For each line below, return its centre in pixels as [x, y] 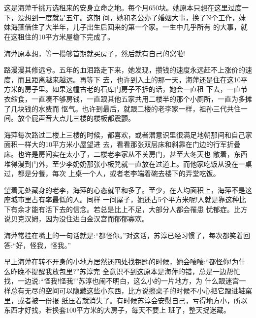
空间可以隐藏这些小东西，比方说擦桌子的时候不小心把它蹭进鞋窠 [148, 291]
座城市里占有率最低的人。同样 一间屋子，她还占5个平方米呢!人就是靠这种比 [125, 199]
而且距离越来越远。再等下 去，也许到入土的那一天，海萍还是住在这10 [129, 79]
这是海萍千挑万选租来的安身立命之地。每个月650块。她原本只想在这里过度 [123, 8]
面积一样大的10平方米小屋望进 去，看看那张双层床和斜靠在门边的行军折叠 [122, 144]
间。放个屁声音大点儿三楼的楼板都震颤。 [69, 118]
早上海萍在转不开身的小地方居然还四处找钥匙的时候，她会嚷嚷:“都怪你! [118, 262]
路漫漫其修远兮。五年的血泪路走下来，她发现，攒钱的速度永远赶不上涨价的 [125, 70]
